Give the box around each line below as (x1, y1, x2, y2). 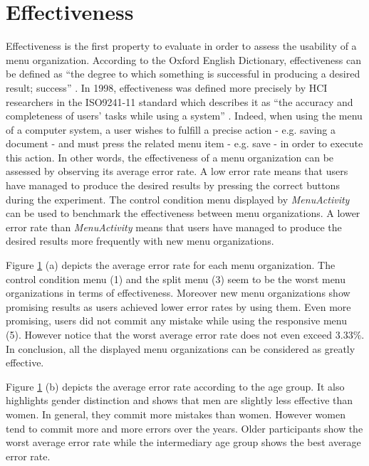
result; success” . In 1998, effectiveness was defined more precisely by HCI (6, 80, 328, 95)
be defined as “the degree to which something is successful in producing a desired (6, 66, 360, 81)
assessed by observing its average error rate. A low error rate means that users (6, 164, 348, 179)
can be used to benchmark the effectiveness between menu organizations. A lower (6, 206, 360, 221)
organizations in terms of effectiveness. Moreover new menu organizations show (6, 285, 350, 300)
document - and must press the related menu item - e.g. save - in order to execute (6, 136, 363, 151)
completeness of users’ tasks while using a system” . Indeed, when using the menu (6, 108, 363, 123)
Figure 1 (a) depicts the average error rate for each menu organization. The (6, 258, 336, 272)
